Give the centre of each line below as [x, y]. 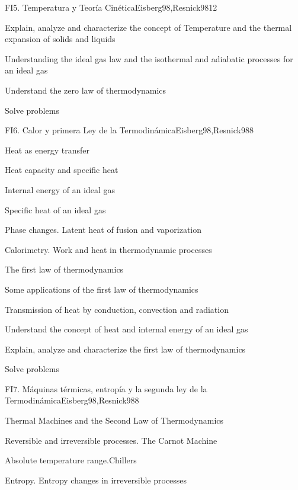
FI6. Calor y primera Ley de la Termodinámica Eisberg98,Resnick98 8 [129, 130]
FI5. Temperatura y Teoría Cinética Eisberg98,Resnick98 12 [111, 7]
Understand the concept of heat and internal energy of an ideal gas [126, 329]
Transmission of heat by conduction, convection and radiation [117, 309]
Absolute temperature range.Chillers [71, 460]
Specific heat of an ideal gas [55, 209]
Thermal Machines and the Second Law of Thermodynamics [114, 420]
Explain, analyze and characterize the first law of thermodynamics [125, 349]
